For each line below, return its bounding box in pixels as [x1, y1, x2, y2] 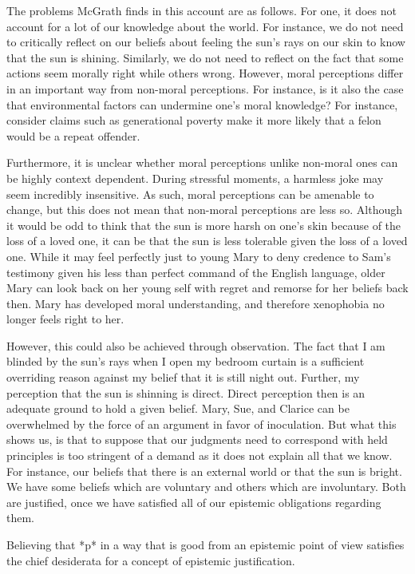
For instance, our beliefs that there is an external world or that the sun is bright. [6, 462, 402, 479]
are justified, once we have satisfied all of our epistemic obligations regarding [6, 493, 381, 510]
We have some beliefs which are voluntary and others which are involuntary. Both [6, 478, 406, 495]
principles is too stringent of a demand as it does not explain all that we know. [6, 447, 393, 464]
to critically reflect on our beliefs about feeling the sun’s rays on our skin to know [6, 34, 405, 50]
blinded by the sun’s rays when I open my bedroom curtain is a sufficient [6, 353, 365, 370]
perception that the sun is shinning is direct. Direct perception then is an [6, 384, 366, 401]
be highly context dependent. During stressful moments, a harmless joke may [6, 169, 384, 186]
